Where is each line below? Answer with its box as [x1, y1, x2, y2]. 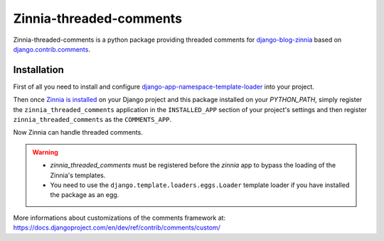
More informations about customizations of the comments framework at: [13, 213, 226, 222]
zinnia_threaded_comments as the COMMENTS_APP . [13, 116, 172, 124]
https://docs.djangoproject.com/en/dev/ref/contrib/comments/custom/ [13, 223, 220, 232]
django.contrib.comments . [13, 45, 90, 53]
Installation [13, 64, 64, 76]
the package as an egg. [50, 191, 119, 199]
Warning [32, 147, 58, 156]
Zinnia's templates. [50, 171, 106, 179]
